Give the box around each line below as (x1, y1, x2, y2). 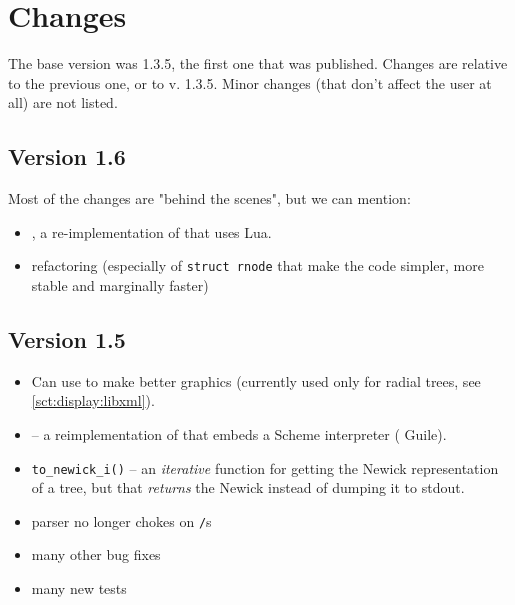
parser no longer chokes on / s (31, 510, 212, 531)
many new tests (31, 578, 127, 599)
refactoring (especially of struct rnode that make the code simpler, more (31, 255, 484, 276)
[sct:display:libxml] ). (31, 390, 155, 411)
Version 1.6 (8, 141, 126, 172)
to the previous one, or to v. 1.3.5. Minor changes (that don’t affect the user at (8, 72, 492, 93)
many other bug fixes (31, 544, 161, 565)
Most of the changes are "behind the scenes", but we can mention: (8, 188, 411, 209)
